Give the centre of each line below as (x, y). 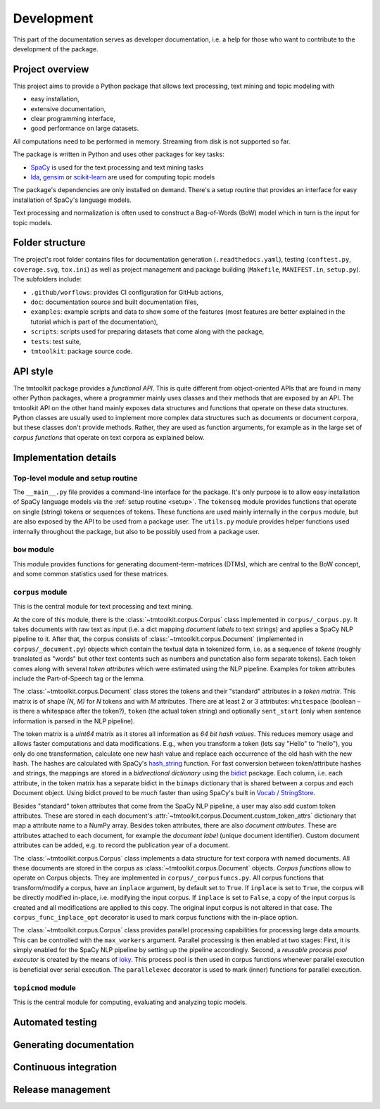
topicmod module (45, 987)
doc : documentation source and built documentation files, (115, 302)
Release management (62, 1090)
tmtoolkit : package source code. (82, 351)
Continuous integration (65, 1067)
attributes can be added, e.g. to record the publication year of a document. (121, 845)
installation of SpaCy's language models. (72, 200)
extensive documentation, (68, 108)
